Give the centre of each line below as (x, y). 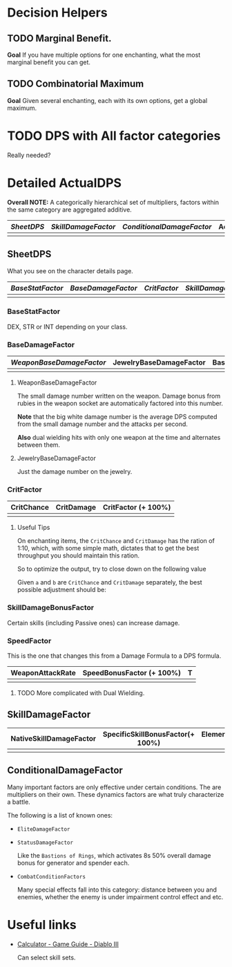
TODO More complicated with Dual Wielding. (81, 692)
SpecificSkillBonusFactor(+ (149, 734)
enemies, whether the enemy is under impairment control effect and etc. (120, 896)
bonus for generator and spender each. (73, 863)
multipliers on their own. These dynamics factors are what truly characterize (116, 794)
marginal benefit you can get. (49, 62)
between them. (39, 445)
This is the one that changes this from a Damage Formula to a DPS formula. (114, 656)
